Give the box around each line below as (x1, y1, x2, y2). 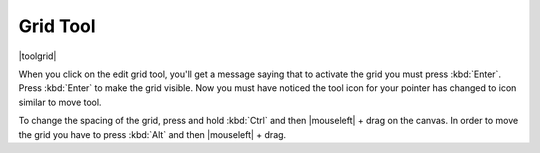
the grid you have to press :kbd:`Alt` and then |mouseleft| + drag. (18, 128, 287, 140)
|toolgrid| (18, 50, 57, 62)
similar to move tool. (18, 96, 102, 108)
